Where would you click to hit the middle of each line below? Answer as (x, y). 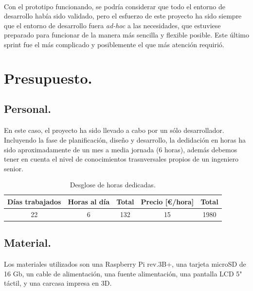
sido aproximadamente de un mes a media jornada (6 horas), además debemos (121, 149)
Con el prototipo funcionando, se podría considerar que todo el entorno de (115, 6)
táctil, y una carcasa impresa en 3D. (58, 283)
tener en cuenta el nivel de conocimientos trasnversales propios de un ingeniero (121, 159)
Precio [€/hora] (167, 201)
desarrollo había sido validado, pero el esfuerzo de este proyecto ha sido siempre (123, 16)
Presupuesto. (48, 78)
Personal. (28, 109)
